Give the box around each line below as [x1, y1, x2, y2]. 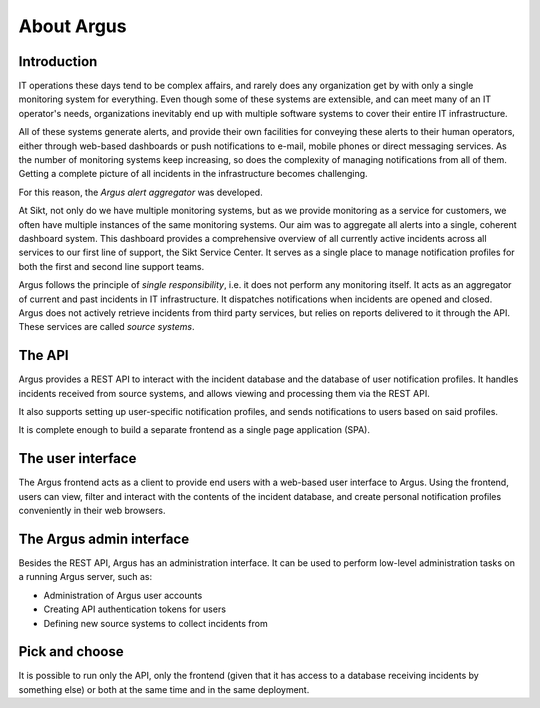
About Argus [18, 15, 127, 37]
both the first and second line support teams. [18, 260, 205, 272]
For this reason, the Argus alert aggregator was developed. [18, 186, 264, 198]
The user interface [18, 450, 137, 467]
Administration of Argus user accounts [43, 589, 203, 601]
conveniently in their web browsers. [18, 505, 166, 517]
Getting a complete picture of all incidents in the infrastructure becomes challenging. [18, 168, 369, 180]
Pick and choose [18, 643, 124, 660]
